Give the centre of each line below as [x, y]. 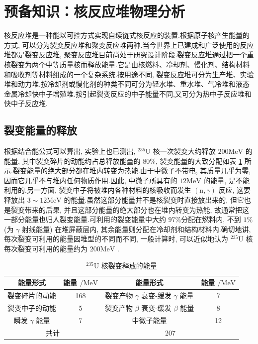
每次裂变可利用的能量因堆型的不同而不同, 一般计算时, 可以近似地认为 [116, 239]
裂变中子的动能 [32, 307]
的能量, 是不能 [226, 180]
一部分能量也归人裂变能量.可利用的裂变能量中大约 [85, 219]
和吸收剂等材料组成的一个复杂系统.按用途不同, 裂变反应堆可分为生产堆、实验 [129, 74]
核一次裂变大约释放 [184, 151]
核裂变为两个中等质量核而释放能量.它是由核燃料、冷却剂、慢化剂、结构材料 [127, 64]
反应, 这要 [235, 190]
